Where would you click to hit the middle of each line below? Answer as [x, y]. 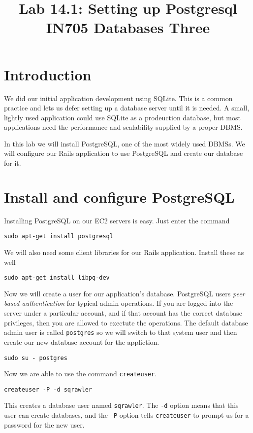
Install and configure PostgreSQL [119, 197]
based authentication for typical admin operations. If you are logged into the [119, 303]
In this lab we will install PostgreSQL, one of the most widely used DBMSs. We [125, 143]
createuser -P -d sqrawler [48, 389]
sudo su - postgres [36, 358]
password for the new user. [44, 424]
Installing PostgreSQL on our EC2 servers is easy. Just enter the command [117, 220]
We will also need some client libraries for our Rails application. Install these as [124, 252]
